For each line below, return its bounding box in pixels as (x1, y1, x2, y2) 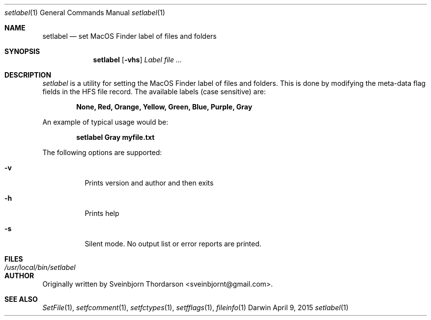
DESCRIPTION (4, 71, 52, 79)
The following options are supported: (42, 148, 162, 157)
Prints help (85, 209, 119, 217)
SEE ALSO (4, 295, 38, 303)
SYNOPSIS (4, 47, 40, 55)
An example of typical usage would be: (42, 118, 169, 126)
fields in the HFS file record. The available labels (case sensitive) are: (42, 87, 266, 96)
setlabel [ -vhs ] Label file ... (93, 55, 182, 64)
